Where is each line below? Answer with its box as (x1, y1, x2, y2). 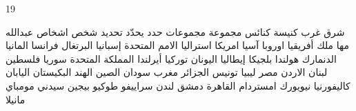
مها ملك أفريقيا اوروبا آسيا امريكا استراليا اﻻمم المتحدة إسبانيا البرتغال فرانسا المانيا (6, 38, 349, 52)
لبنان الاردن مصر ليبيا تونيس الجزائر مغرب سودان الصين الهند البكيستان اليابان (6, 65, 328, 79)
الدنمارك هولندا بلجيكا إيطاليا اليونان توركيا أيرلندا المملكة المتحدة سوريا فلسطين (6, 51, 337, 65)
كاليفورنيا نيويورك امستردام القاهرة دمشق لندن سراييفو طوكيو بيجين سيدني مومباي (6, 78, 350, 92)
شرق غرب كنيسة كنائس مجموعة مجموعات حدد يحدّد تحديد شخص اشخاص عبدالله (6, 24, 345, 39)
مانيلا (6, 92, 26, 106)
